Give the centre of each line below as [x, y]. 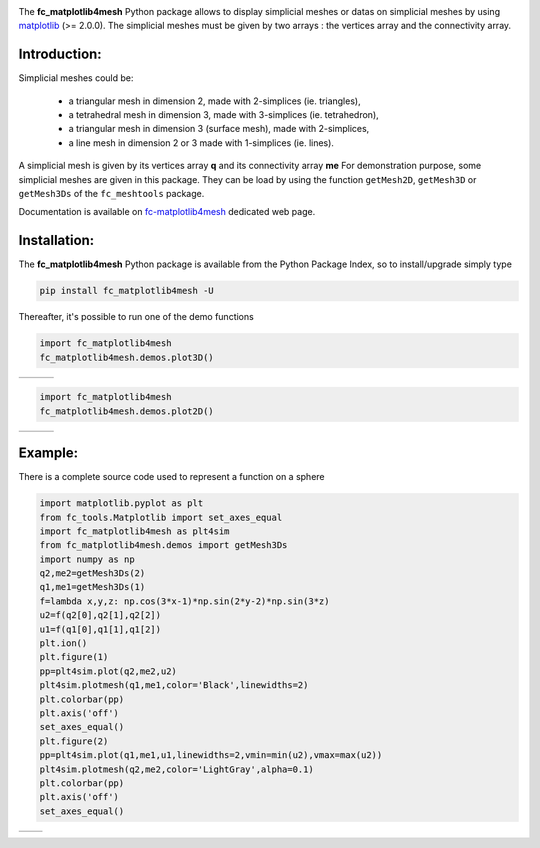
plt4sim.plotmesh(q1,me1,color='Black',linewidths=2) [174, 685]
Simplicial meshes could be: [76, 78]
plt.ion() [63, 643]
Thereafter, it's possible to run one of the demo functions [136, 317]
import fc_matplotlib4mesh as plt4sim [134, 531]
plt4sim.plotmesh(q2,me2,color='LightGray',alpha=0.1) [176, 769]
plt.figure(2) [74, 741]
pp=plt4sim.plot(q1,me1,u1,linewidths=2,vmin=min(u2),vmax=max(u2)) [211, 755]
